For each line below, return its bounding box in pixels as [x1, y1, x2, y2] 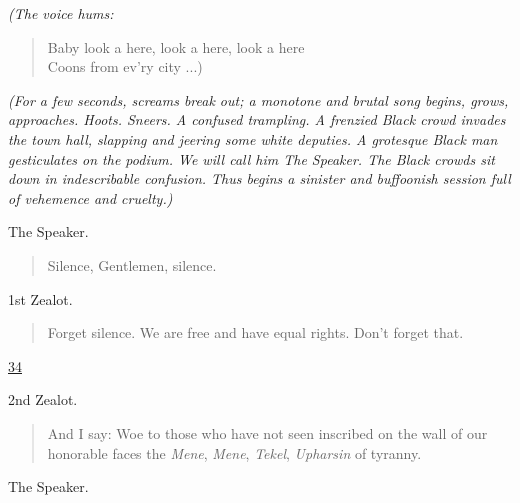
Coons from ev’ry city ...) [47, 56, 203, 77]
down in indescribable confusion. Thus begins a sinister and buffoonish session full [8, 168, 511, 189]
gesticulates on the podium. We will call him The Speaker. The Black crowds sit [8, 148, 495, 169]
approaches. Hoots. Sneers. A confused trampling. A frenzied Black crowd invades [8, 109, 506, 130]
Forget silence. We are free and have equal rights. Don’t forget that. [47, 322, 464, 343]
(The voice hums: [8, 3, 114, 23]
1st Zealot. [8, 288, 73, 309]
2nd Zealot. [8, 389, 78, 410]
